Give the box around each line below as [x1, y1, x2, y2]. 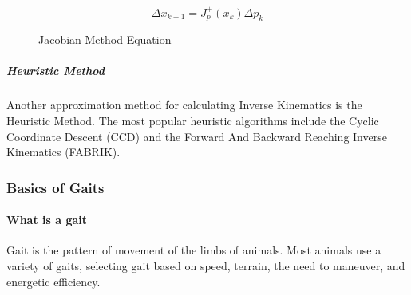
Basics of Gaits [6, 177, 105, 197]
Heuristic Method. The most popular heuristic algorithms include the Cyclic [6, 112, 379, 129]
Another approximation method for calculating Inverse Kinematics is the [6, 96, 362, 113]
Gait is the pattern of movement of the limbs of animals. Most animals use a [6, 242, 381, 258]
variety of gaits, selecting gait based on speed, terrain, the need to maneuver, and [6, 258, 405, 274]
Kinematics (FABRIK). [6, 144, 121, 160]
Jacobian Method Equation [38, 31, 172, 48]
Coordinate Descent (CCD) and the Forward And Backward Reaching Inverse [6, 128, 387, 144]
